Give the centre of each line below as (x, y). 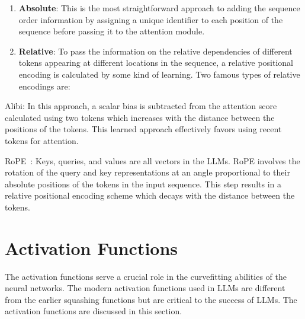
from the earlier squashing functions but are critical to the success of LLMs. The (151, 299)
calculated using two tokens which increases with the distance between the (140, 117)
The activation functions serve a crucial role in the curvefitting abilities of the (146, 276)
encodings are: (44, 86)
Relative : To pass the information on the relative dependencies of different (155, 51)
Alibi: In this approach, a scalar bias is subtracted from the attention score (141, 106)
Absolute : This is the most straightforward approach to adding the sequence (159, 8)
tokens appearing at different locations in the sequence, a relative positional (156, 63)
